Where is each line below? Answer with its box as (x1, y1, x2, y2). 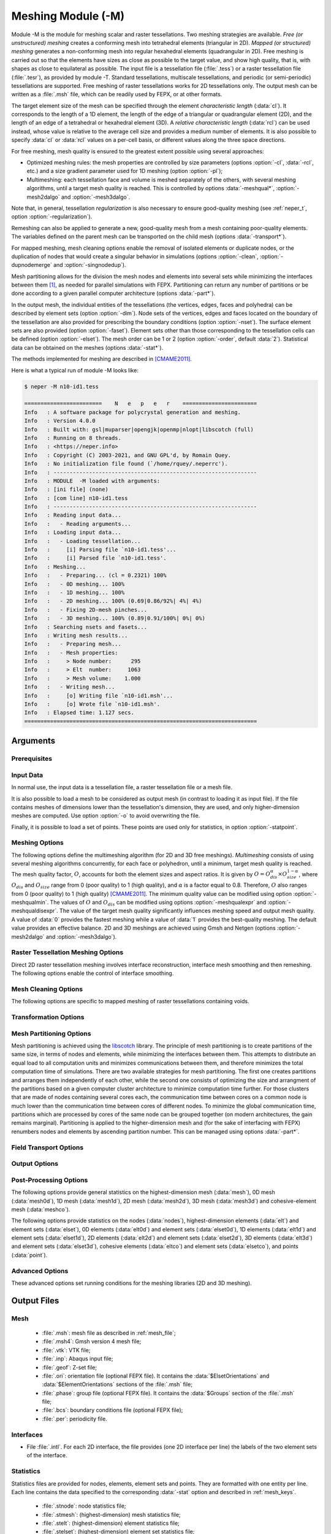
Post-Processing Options (11, 1176, 88, 1184)
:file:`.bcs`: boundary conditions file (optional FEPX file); (42, 1406, 183, 1414)
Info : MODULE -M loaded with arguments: (24, 477, 161, 484)
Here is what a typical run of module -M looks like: (11, 366, 139, 374)
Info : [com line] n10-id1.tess (24, 495, 128, 501)
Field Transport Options (11, 1143, 84, 1152)
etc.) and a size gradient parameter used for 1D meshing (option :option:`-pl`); (26, 168, 223, 175)
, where (299, 870, 318, 877)
